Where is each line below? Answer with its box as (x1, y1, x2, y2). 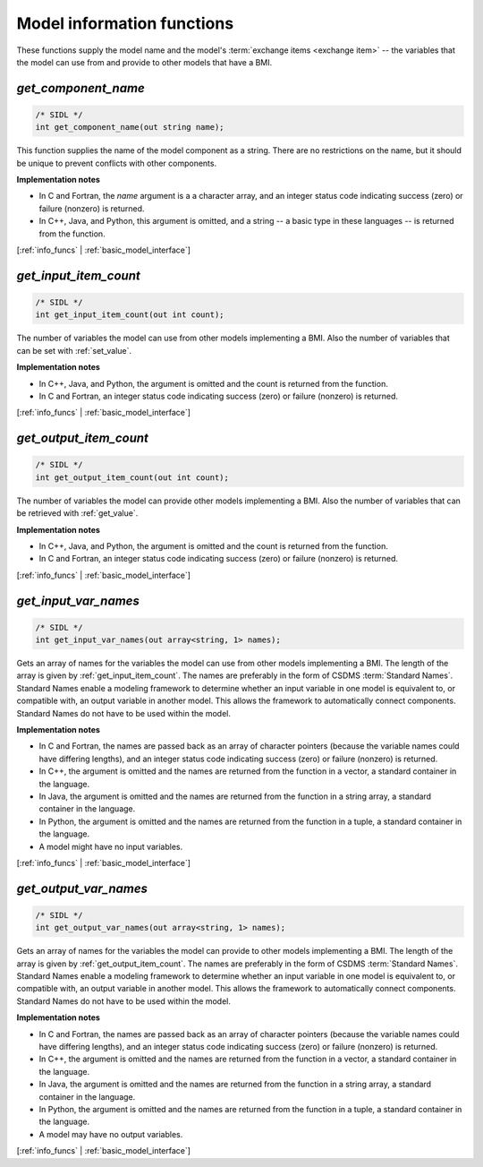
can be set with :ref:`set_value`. (16, 345, 132, 356)
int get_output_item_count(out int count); (35, 472, 230, 483)
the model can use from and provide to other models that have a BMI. (16, 56, 273, 67)
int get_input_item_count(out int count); (35, 310, 225, 320)
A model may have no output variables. (38, 1128, 183, 1139)
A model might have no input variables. (38, 841, 183, 852)
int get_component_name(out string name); (35, 122, 225, 133)
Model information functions (16, 13, 234, 33)
